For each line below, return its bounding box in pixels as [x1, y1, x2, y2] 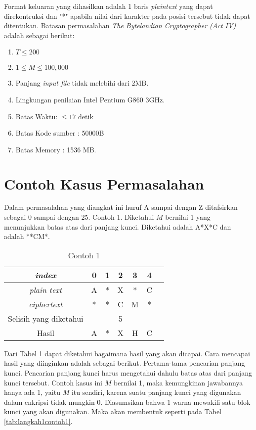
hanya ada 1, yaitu [4, 387, 60, 397]
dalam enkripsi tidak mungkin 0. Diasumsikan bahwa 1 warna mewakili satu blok [4, 396, 251, 407]
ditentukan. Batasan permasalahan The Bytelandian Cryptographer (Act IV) [4, 20, 236, 31]
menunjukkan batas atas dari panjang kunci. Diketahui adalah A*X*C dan [4, 221, 231, 232]
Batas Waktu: [15, 111, 58, 121]
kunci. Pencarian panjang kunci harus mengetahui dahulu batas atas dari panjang [4, 368, 252, 378]
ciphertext [29, 298, 63, 310]
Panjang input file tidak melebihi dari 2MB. [15, 78, 149, 88]
